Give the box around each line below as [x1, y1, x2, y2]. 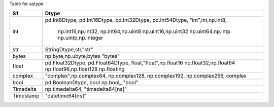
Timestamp [12, 92, 40, 99]
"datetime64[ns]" [45, 92, 87, 99]
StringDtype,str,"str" [45, 46, 93, 53]
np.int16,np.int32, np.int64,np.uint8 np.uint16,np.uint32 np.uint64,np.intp [57, 28, 231, 35]
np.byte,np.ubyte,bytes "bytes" [45, 53, 120, 60]
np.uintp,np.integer [57, 34, 104, 42]
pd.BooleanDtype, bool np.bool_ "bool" [45, 79, 139, 86]
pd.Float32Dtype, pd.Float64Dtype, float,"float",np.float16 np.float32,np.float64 [45, 59, 235, 66]
